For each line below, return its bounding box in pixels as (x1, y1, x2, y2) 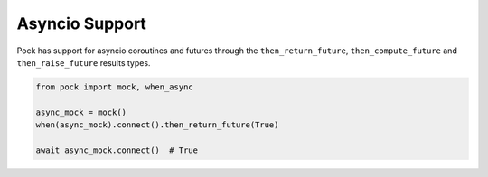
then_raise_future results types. (16, 57, 151, 68)
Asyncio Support (16, 14, 146, 33)
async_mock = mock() (35, 107, 127, 117)
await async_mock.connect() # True (35, 144, 199, 155)
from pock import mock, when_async (35, 81, 193, 92)
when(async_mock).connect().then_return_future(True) (35, 120, 279, 130)
